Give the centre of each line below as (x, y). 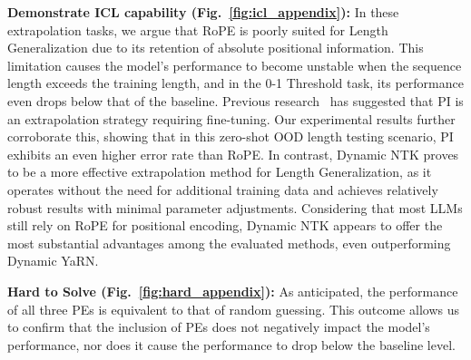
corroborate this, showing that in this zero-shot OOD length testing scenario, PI (231, 136)
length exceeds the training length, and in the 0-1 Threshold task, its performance (235, 83)
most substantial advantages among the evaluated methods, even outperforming (229, 243)
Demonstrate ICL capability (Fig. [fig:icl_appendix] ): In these (203, 12)
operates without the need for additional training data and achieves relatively (223, 189)
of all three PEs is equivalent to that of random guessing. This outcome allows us (233, 309)
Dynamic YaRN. (53, 261)
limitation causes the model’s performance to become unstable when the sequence (235, 65)
